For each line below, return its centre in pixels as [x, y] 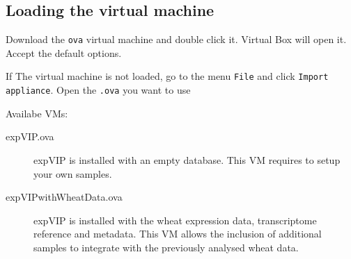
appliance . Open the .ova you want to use [98, 90]
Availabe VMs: [37, 113]
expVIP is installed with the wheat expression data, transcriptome [175, 220]
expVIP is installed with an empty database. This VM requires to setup [187, 159]
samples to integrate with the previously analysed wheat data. [166, 247]
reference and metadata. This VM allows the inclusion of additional [178, 234]
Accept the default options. [64, 52]
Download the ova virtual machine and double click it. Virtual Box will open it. [176, 39]
